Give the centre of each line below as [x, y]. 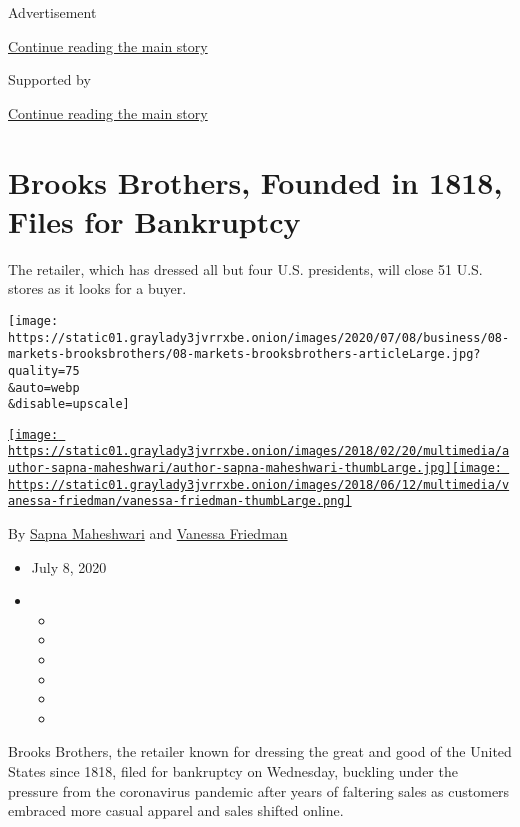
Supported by [49, 79]
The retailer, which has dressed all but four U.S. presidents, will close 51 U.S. [245, 268]
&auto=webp [44, 387]
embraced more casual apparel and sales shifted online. [176, 810]
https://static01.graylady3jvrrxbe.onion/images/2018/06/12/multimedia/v [259, 484]
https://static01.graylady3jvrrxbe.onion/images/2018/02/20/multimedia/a [259, 451]
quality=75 [44, 370]
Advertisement [52, 12]
